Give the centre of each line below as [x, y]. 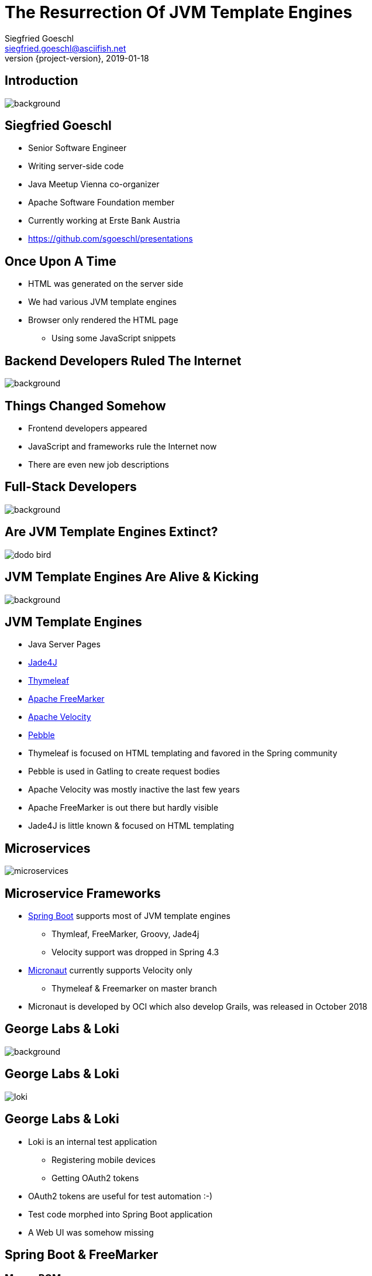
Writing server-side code [76, 166]
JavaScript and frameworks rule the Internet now [123, 446]
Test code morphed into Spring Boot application [120, 1214]
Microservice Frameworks [83, 893]
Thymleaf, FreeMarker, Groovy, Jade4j [125, 934]
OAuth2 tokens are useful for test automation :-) [120, 1196]
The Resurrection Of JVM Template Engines [179, 12]
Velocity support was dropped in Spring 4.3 [135, 952]
